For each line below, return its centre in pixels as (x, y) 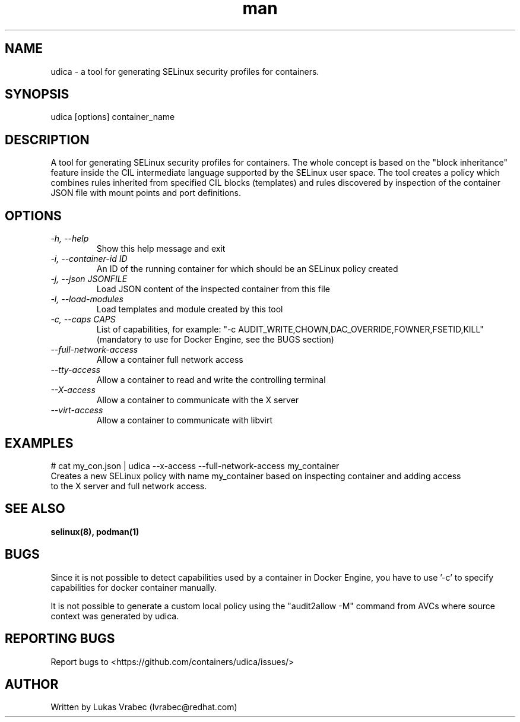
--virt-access (77, 410)
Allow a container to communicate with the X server (198, 400)
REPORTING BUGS (60, 639)
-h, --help (70, 239)
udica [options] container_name (113, 117)
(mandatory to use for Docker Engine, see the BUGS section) (215, 340)
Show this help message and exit (161, 249)
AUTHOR (32, 684)
